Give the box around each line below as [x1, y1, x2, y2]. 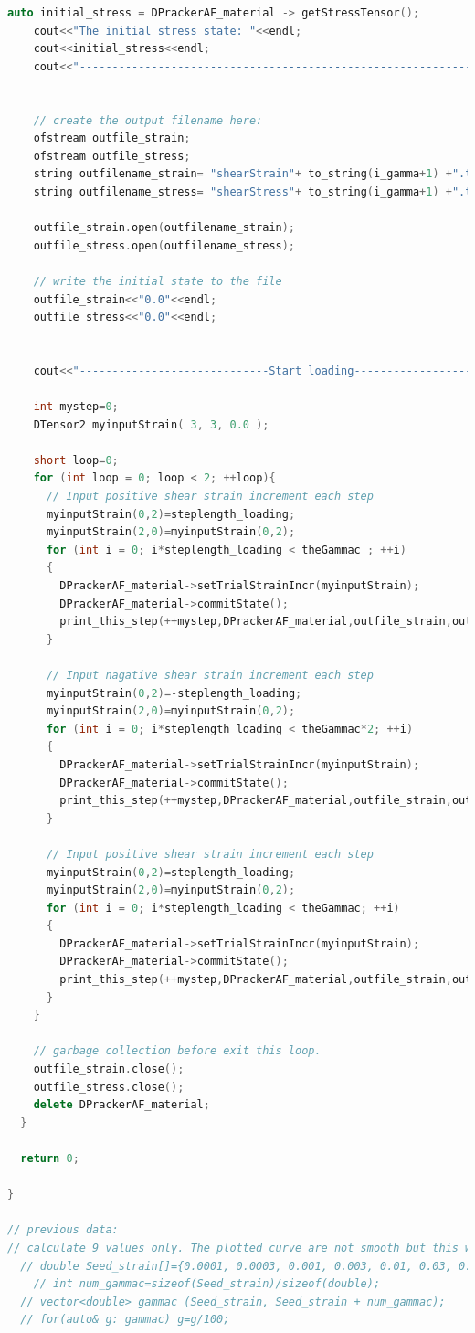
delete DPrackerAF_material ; [33, 1098, 210, 1112]
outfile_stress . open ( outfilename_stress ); [33, 238, 296, 252]
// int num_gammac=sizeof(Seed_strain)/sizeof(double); [33, 1277, 381, 1291]
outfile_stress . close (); [33, 1080, 185, 1094]
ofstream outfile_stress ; [33, 149, 191, 163]
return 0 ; [20, 1152, 79, 1165]
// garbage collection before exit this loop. [33, 1044, 322, 1058]
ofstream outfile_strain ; [33, 132, 191, 145]
